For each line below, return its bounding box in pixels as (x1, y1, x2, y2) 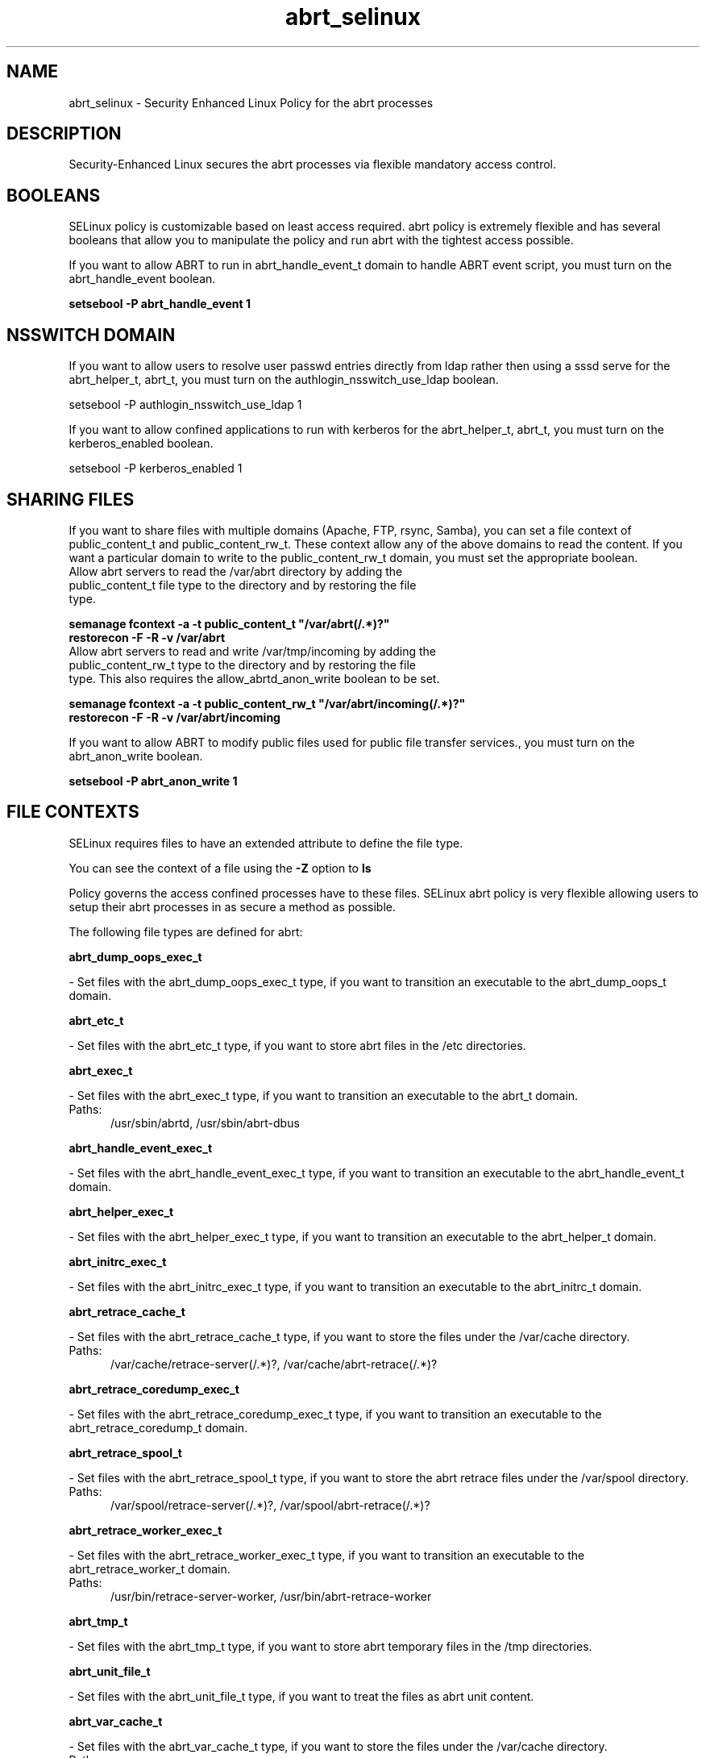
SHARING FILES (6, 489, 135, 510)
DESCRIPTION (6, 123, 122, 144)
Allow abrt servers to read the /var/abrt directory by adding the (69, 564, 403, 578)
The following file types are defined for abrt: (69, 924, 303, 939)
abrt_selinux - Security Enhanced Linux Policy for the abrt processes (69, 95, 434, 110)
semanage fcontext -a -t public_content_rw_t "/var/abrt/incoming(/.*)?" (69, 696, 466, 710)
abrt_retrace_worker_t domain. (69, 1561, 230, 1576)
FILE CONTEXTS (6, 802, 139, 823)
